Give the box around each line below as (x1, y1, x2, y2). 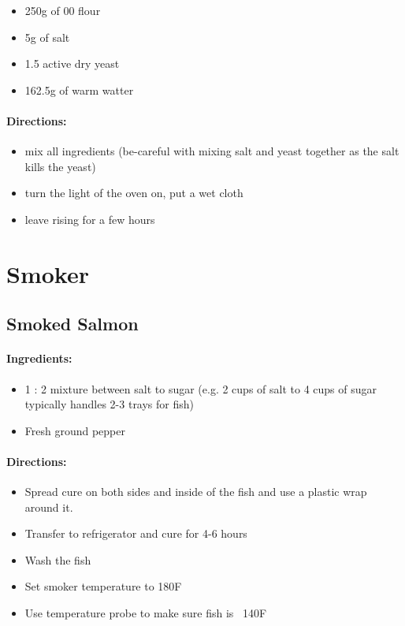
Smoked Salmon (6, 311, 139, 336)
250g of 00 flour (24, 2, 101, 18)
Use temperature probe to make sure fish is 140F (24, 605, 267, 621)
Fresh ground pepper (24, 422, 126, 438)
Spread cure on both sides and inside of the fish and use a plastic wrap (24, 483, 367, 500)
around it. (24, 498, 73, 515)
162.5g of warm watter (24, 81, 134, 98)
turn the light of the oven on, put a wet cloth (24, 184, 243, 201)
